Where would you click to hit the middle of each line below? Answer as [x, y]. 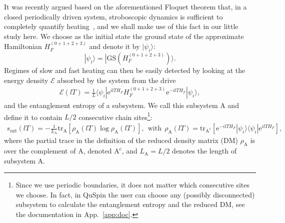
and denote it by [114, 46]
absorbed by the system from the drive [116, 80]
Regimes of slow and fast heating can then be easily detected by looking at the [125, 70]
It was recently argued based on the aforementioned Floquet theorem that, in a [125, 6]
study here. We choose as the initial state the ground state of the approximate [124, 36]
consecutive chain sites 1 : [115, 116]
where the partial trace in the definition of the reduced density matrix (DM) [121, 140]
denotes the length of [204, 151]
